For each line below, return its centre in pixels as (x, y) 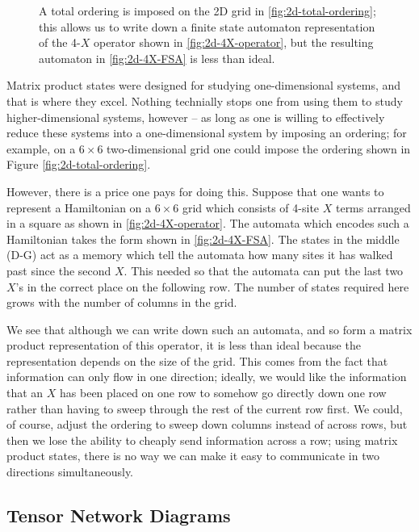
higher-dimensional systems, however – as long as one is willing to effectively (196, 117)
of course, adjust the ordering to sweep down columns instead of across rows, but (207, 424)
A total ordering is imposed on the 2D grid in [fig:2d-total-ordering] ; (207, 10)
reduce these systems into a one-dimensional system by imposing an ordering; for (207, 133)
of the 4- (60, 42)
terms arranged (373, 207)
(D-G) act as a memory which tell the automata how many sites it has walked (200, 255)
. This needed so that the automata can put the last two (264, 270)
